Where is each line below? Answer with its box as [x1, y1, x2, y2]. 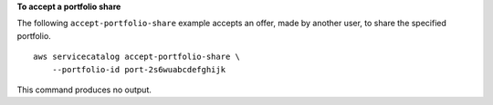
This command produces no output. [16, 84, 152, 95]
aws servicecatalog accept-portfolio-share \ [33, 52, 241, 62]
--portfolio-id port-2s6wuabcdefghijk [51, 64, 226, 74]
